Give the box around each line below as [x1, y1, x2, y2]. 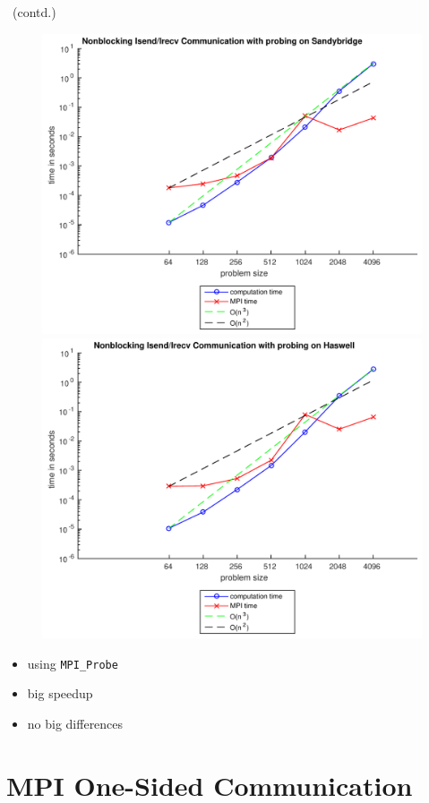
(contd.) [12, 3, 56, 21]
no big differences [27, 713, 124, 732]
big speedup [27, 684, 93, 703]
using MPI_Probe [27, 654, 118, 672]
